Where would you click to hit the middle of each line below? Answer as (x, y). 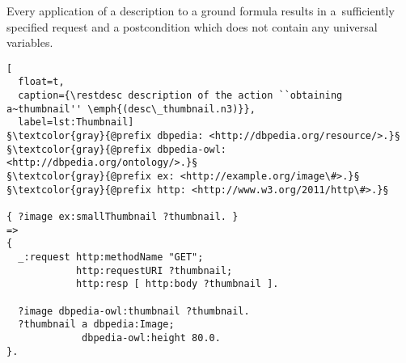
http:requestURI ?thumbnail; (154, 270)
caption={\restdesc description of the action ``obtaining (180, 96)
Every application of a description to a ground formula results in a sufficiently (201, 11)
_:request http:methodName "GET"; (111, 257)
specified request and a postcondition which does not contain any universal (192, 26)
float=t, (41, 82)
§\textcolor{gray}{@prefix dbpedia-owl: (117, 149)
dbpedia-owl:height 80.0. (151, 338)
